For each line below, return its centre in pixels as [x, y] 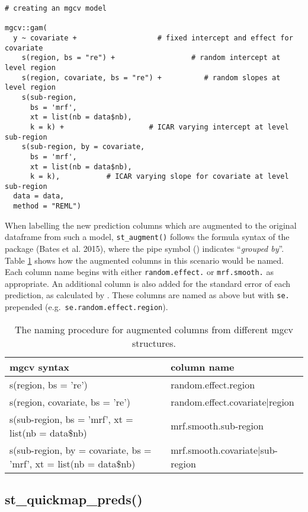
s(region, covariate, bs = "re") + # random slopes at [151, 78]
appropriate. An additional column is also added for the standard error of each [148, 283]
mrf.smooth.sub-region [217, 426]
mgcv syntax [40, 366]
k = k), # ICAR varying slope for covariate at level [159, 177]
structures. [154, 343]
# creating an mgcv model [56, 8]
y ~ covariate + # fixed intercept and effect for [153, 38]
